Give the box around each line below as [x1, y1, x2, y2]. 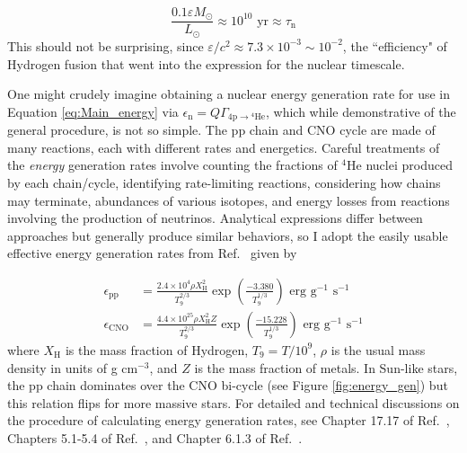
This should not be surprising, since [7, 36, 204, 55]
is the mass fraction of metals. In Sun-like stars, [194, 358, 458, 377]
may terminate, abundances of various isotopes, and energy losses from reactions [7, 191, 450, 209]
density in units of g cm [7, 358, 138, 377]
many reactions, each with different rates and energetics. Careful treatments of [7, 138, 440, 156]
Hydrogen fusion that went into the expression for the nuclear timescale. [7, 54, 405, 73]
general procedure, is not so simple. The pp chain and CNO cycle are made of [7, 120, 436, 139]
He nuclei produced [347, 155, 453, 174]
